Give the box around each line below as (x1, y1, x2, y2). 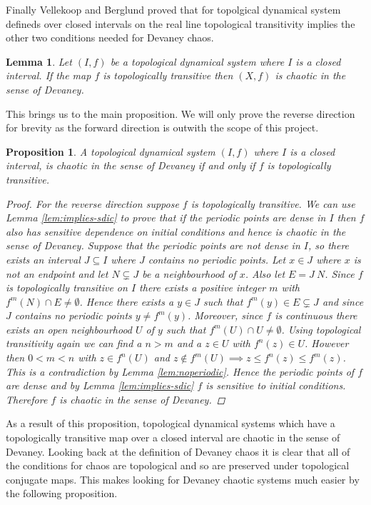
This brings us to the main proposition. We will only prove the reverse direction (6, 106, 355, 121)
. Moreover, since (188, 308, 263, 323)
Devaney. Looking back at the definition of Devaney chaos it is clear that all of (6, 444, 350, 459)
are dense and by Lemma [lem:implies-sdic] (6, 378, 194, 393)
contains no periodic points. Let (148, 251, 286, 266)
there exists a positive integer (139, 280, 266, 295)
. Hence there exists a (79, 294, 174, 309)
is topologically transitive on (6, 280, 128, 295)
